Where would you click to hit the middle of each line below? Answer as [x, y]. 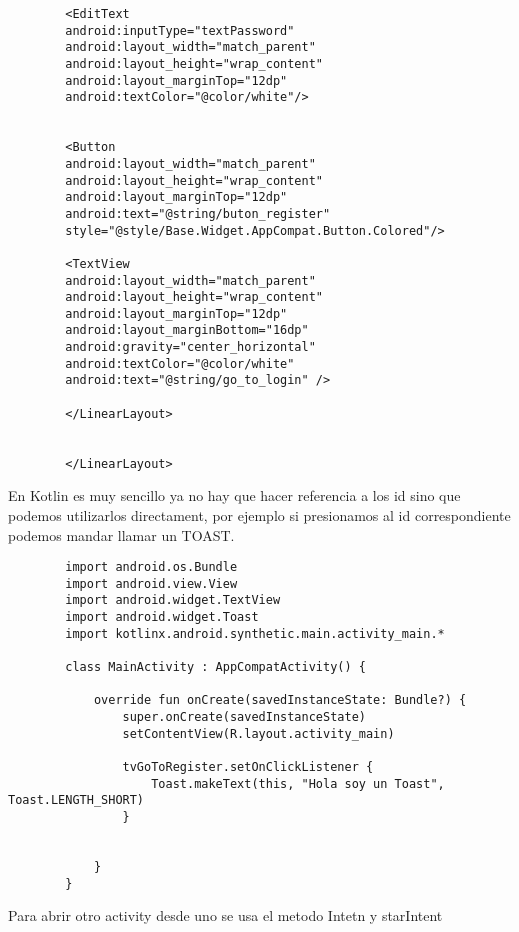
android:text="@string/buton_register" [198, 213]
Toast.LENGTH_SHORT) [76, 800]
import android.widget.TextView [173, 600]
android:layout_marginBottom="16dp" [187, 330]
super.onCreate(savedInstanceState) [244, 717]
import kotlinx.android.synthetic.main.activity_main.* [255, 633]
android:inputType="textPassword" [180, 30]
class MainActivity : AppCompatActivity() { [215, 667]
